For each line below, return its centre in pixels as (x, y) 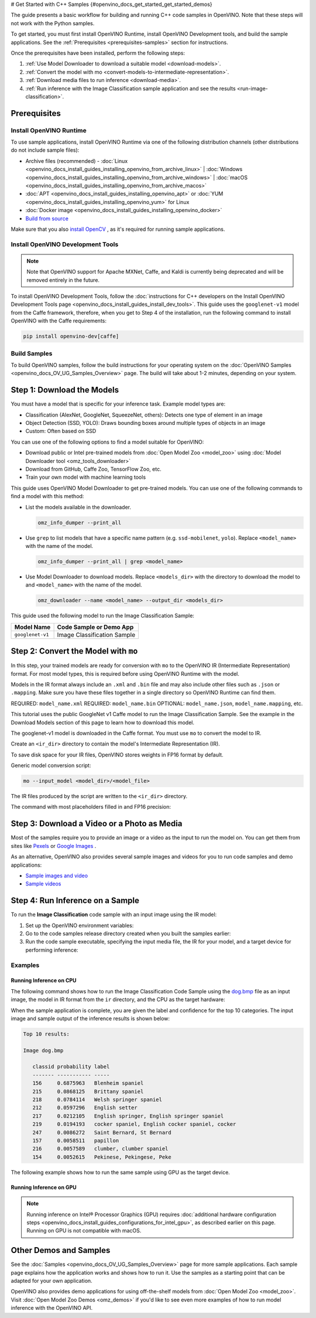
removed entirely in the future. (63, 280)
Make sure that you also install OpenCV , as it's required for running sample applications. (118, 229)
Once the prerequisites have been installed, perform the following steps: (98, 53)
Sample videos (43, 884)
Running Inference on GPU (44, 1187)
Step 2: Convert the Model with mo (74, 651)
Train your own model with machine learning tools (86, 477)
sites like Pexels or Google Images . (54, 846)
